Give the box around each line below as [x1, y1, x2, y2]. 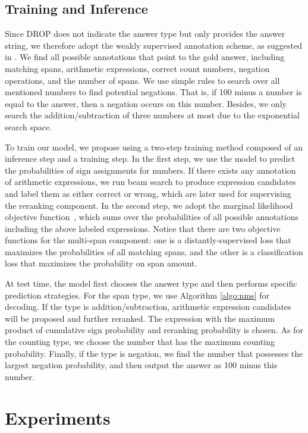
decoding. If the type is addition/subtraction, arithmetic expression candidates [5, 300, 291, 313]
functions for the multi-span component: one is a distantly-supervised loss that [5, 234, 291, 246]
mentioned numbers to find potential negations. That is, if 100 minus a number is [5, 86, 302, 98]
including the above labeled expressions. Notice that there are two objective [5, 222, 281, 234]
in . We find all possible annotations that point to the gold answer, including [5, 51, 285, 63]
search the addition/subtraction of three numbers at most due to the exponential [5, 109, 300, 121]
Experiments [5, 405, 111, 429]
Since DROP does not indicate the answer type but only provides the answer [5, 27, 285, 40]
